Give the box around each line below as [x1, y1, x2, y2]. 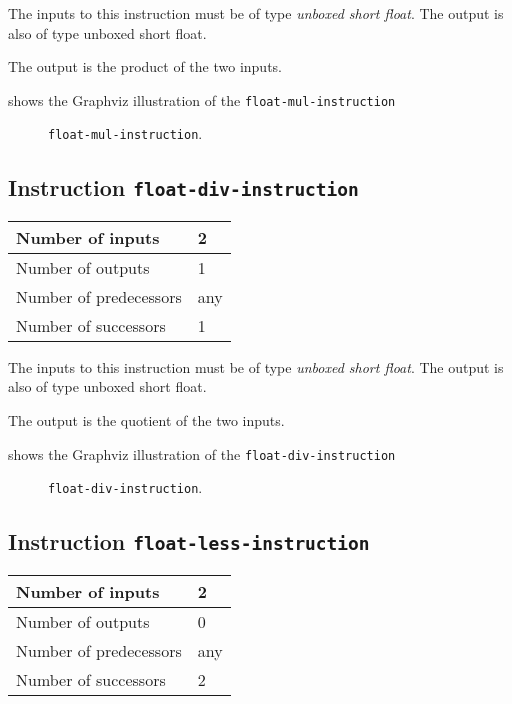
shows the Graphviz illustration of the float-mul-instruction [8, 89, 396, 110]
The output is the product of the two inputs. [8, 56, 282, 77]
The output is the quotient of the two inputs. [8, 410, 285, 431]
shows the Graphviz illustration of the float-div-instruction [8, 443, 396, 464]
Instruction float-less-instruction [8, 526, 370, 557]
